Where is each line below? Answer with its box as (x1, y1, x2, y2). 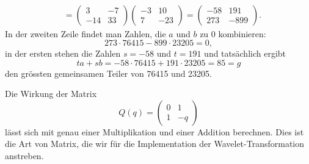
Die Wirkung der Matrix (5, 87, 97, 100)
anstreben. (5, 149, 44, 162)
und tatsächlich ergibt (204, 47, 286, 60)
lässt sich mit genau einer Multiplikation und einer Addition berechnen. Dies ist (5, 125, 304, 138)
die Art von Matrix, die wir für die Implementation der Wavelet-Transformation (5, 137, 304, 150)
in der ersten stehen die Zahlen (5, 47, 121, 60)
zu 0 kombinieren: (200, 27, 266, 40)
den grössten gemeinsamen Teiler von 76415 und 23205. (5, 66, 213, 79)
